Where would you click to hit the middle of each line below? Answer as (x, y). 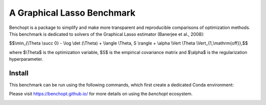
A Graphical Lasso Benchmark (72, 13)
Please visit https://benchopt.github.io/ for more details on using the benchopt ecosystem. (101, 94)
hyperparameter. (26, 59)
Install (19, 73)
